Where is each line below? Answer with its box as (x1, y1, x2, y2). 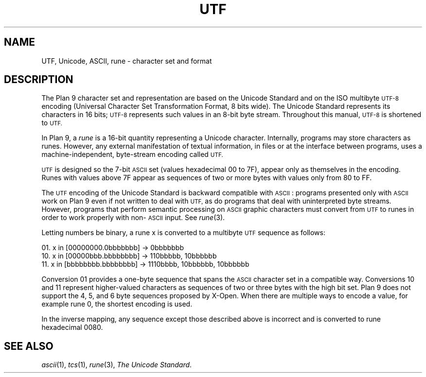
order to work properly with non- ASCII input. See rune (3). (41, 213, 225, 222)
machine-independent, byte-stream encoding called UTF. (41, 150, 223, 159)
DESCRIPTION (4, 73, 73, 86)
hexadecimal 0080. (41, 323, 103, 332)
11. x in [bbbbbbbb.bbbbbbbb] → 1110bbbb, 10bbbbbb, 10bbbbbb (41, 260, 249, 269)
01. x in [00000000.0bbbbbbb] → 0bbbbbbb (41, 243, 184, 252)
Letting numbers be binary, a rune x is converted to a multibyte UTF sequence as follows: (41, 228, 325, 237)
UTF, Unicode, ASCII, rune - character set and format (41, 56, 212, 65)
